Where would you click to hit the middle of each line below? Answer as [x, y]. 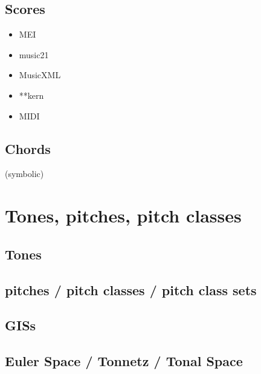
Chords [28, 148]
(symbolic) [24, 174]
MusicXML [40, 75]
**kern [31, 95]
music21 [34, 54]
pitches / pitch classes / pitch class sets [131, 289]
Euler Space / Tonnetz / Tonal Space [124, 361]
